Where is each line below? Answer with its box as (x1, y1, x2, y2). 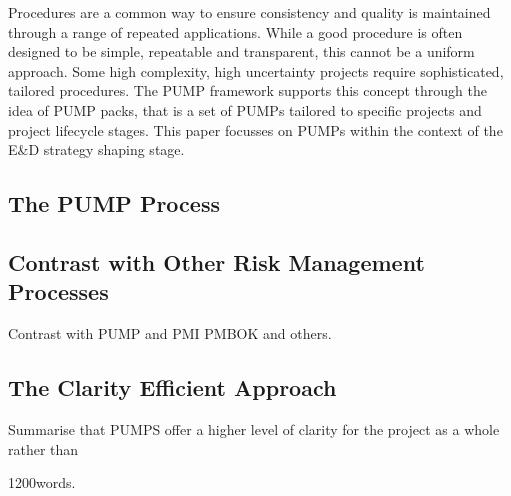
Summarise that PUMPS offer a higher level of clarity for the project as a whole (8, 418, 500, 439)
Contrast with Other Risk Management (8, 246, 425, 277)
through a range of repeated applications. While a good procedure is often (8, 21, 463, 42)
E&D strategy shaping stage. (8, 139, 185, 160)
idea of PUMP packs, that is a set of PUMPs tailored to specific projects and (8, 99, 482, 120)
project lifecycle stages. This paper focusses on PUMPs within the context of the (8, 119, 503, 140)
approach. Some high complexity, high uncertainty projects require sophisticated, (8, 60, 504, 81)
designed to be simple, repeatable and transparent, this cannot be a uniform (8, 41, 475, 62)
